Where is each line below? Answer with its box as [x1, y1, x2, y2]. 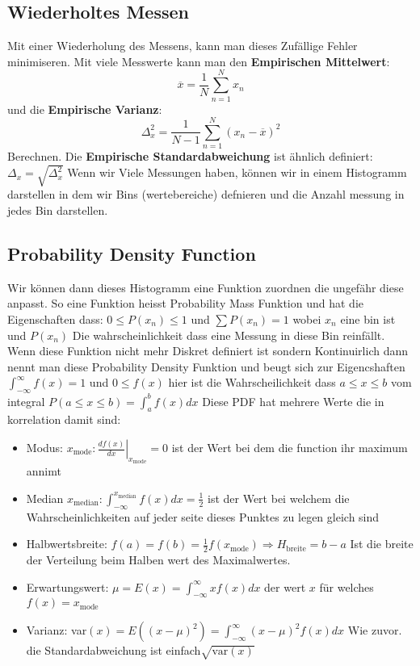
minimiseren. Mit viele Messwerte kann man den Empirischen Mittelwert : [7, 52, 390, 69]
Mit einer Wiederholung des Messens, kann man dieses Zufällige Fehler [7, 37, 358, 54]
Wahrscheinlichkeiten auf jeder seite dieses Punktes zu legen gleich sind [26, 508, 380, 525]
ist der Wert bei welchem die [208, 489, 350, 506]
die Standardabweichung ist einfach [26, 642, 201, 659]
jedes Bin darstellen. [7, 201, 108, 218]
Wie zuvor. [347, 622, 402, 639]
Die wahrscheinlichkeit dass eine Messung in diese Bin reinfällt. [72, 326, 385, 343]
